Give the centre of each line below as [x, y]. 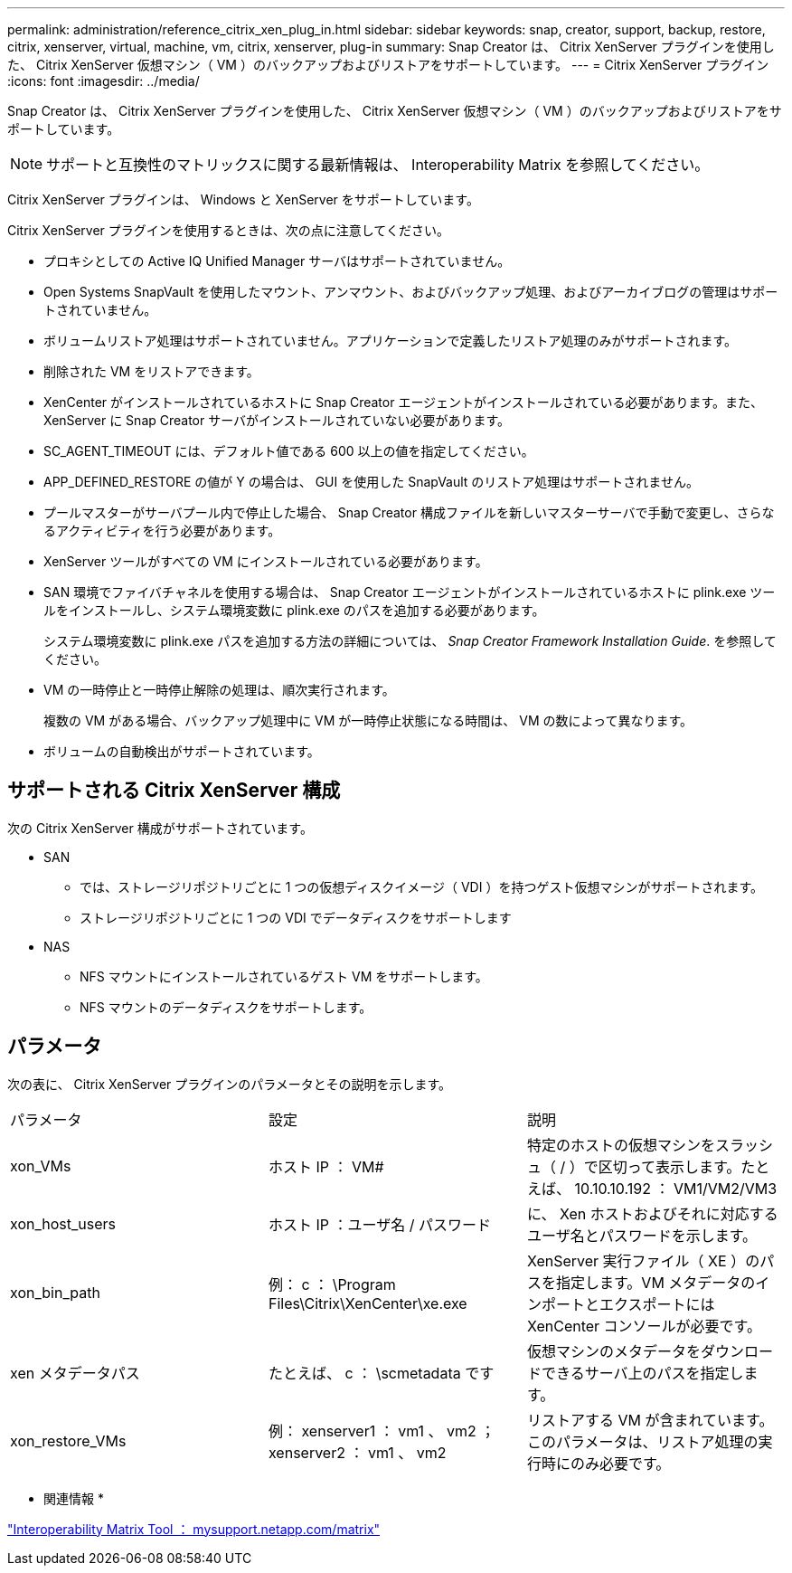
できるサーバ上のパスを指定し [642, 1373]
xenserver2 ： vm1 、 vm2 [357, 1452]
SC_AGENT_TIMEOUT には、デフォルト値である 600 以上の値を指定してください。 [289, 451]
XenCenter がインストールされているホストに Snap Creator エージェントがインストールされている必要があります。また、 [404, 402]
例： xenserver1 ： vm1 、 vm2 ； [382, 1431]
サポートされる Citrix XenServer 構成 [174, 791]
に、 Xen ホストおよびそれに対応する [652, 1213]
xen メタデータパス [75, 1373]
